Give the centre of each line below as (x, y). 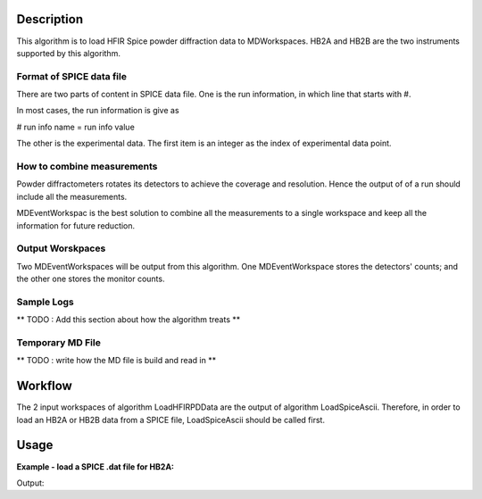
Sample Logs (46, 302)
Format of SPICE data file (71, 76)
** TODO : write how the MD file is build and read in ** (116, 361)
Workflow (45, 386)
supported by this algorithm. (68, 53)
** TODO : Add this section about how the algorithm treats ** (129, 320)
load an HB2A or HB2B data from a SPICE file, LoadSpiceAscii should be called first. (171, 420)
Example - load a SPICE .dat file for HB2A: (95, 466)
